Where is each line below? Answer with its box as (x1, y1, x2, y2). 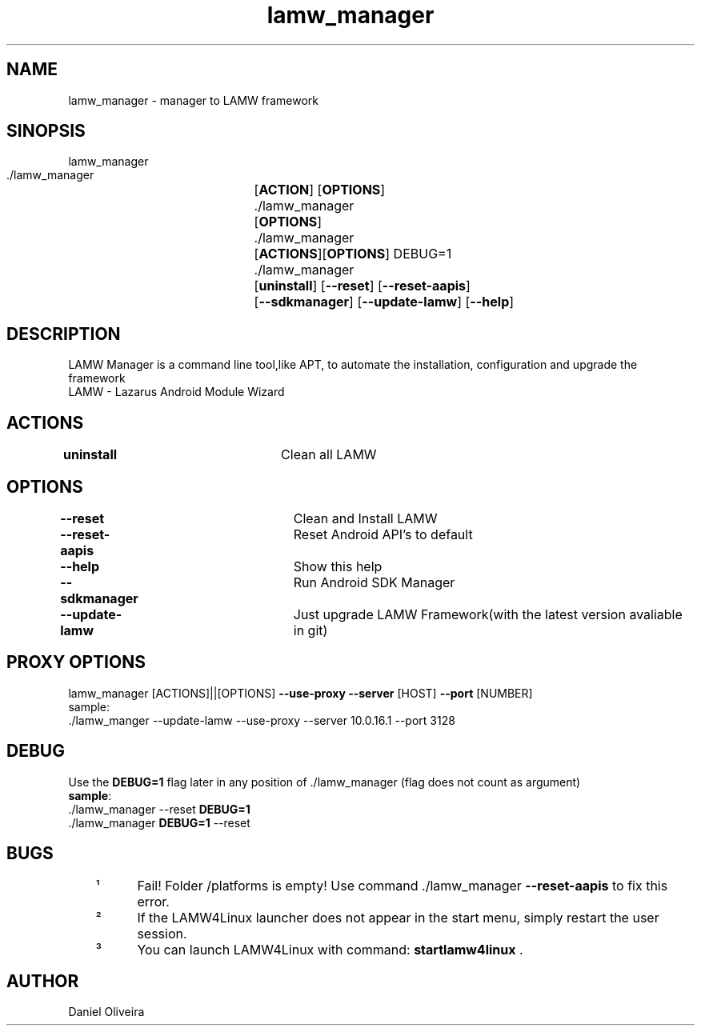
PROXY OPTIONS (6, 652, 146, 673)
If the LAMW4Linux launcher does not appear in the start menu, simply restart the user (137, 909, 659, 926)
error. (137, 893, 170, 910)
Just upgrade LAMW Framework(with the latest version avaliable (293, 606, 683, 622)
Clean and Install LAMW (293, 510, 438, 526)
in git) (293, 622, 328, 638)
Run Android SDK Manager (293, 574, 455, 590)
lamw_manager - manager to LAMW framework (68, 93, 319, 107)
